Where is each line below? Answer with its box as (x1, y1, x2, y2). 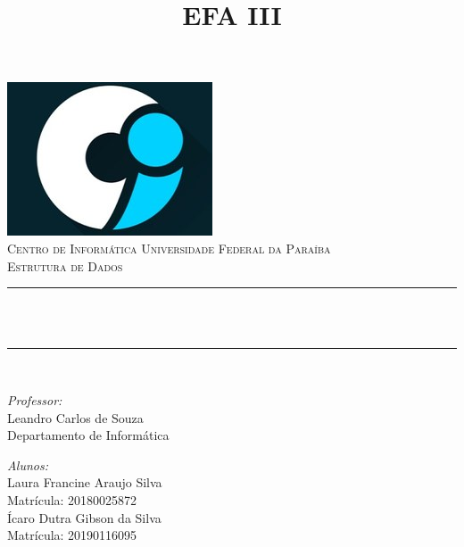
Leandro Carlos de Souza (7, 408, 144, 427)
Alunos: (7, 455, 49, 474)
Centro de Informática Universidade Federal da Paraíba (7, 238, 331, 257)
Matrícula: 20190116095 (7, 526, 137, 544)
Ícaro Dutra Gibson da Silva (7, 508, 162, 526)
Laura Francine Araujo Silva (7, 473, 162, 492)
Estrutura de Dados (7, 256, 123, 275)
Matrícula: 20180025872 (7, 490, 137, 509)
